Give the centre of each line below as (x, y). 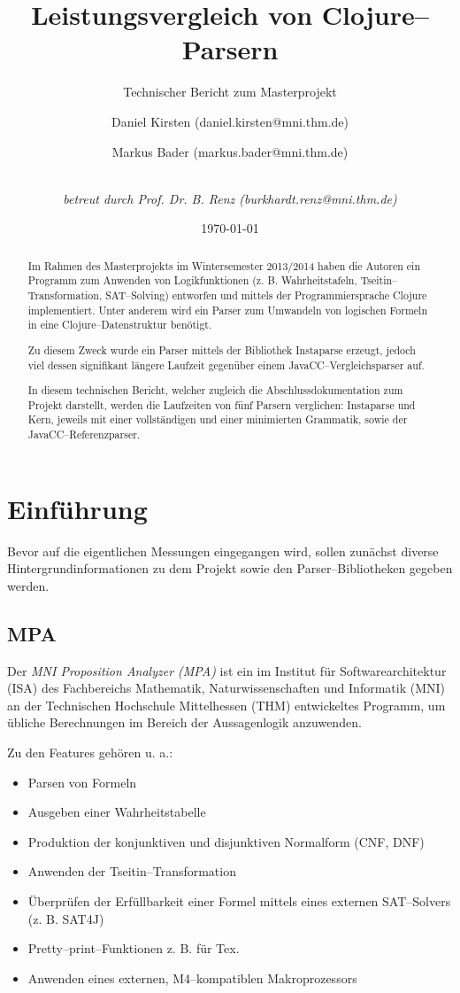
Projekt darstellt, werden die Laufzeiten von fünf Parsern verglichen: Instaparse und (222, 404)
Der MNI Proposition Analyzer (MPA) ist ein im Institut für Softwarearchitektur (227, 670)
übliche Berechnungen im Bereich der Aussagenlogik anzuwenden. (184, 722)
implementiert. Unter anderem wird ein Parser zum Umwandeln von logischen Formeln (227, 310)
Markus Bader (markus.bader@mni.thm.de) (230, 151)
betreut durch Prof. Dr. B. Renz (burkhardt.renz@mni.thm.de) (230, 198)
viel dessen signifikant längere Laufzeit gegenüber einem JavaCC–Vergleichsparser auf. (226, 365)
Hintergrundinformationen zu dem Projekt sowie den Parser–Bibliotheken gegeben (230, 568)
